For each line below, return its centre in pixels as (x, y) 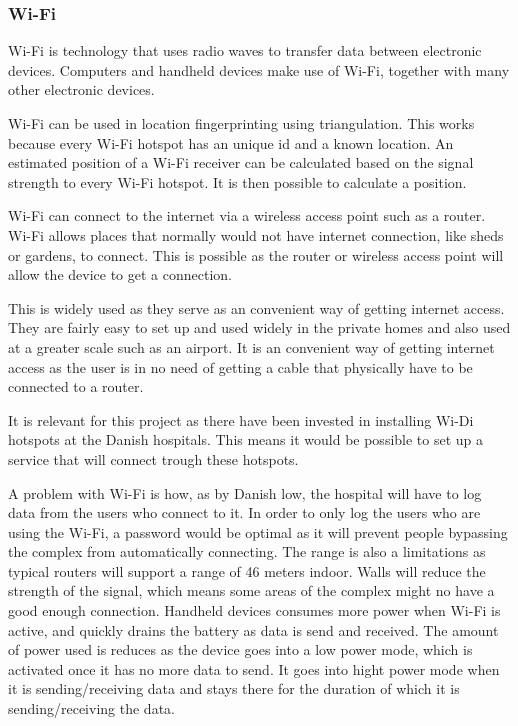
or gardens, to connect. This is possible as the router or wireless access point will (256, 254)
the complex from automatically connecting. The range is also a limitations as (247, 551)
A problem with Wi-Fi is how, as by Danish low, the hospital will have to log (245, 492)
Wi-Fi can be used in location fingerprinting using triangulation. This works (241, 123)
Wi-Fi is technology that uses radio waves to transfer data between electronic (245, 50)
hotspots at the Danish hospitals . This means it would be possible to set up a (246, 439)
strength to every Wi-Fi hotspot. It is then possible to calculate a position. (237, 181)
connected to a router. (76, 386)
